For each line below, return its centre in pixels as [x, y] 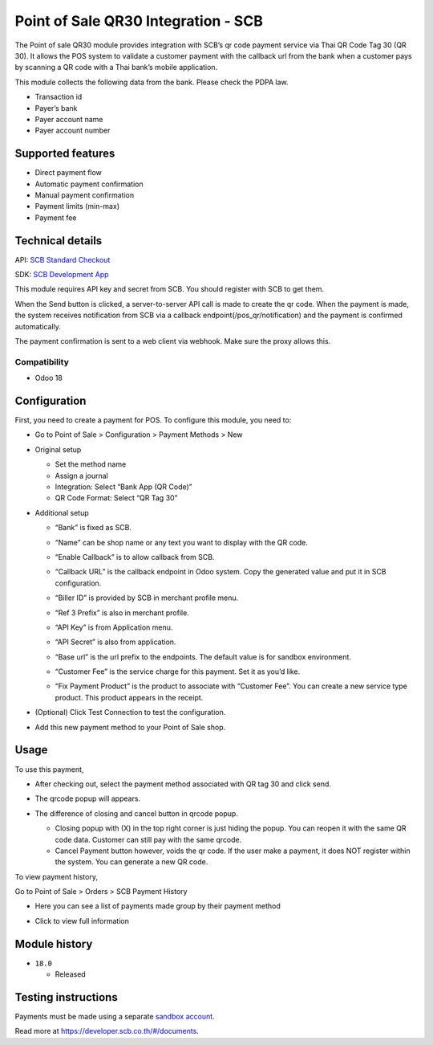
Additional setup [62, 512]
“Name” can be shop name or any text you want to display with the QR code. [182, 542]
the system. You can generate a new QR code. [132, 862]
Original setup [58, 449]
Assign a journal [81, 476]
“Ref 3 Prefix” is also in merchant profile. [122, 612]
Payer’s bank [56, 108]
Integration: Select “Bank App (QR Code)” [123, 487]
